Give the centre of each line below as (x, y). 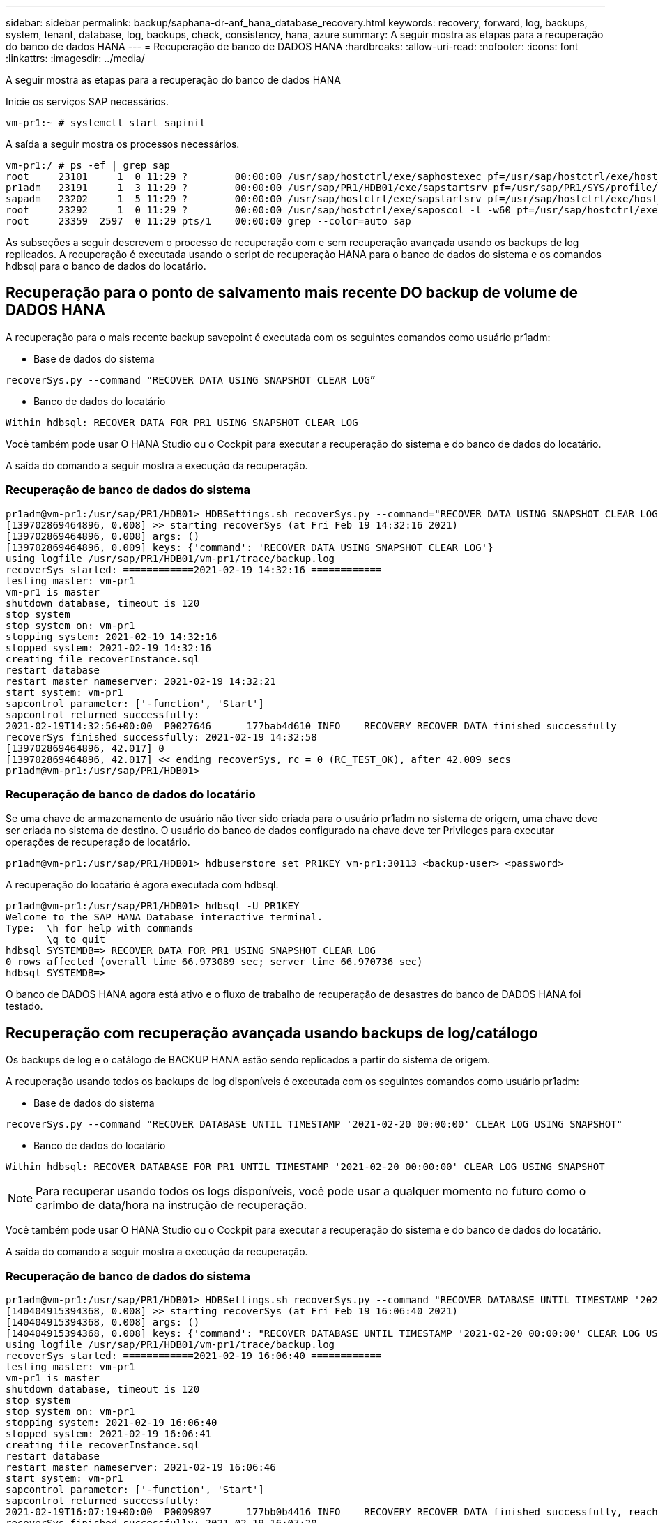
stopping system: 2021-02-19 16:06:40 (112, 1422)
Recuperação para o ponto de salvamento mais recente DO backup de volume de (292, 293)
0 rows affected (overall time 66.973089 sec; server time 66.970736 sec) (214, 962)
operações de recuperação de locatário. (98, 842)
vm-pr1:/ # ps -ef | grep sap (88, 165)
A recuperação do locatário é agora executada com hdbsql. (142, 885)
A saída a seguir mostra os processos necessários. (123, 144)
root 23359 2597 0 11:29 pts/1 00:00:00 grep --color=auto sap (208, 221)
